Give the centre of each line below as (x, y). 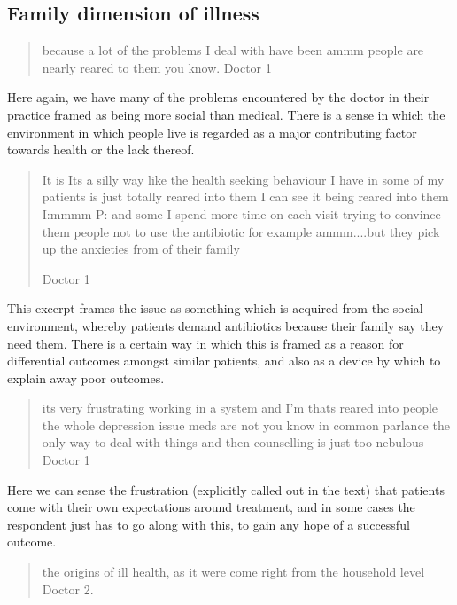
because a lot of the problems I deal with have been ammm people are (233, 50)
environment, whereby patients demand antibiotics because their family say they (226, 325)
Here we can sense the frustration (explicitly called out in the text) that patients (226, 489)
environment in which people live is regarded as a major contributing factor (212, 132)
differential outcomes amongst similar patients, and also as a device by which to (224, 361)
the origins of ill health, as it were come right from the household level (233, 572)
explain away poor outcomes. (86, 377)
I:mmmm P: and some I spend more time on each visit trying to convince (241, 213)
